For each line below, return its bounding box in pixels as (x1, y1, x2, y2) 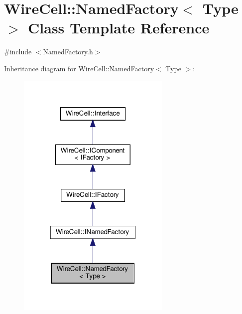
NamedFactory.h (43, 46, 93, 57)
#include (4, 46, 32, 57)
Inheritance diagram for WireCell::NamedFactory (4, 63, 154, 73)
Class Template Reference (28, 17, 210, 38)
